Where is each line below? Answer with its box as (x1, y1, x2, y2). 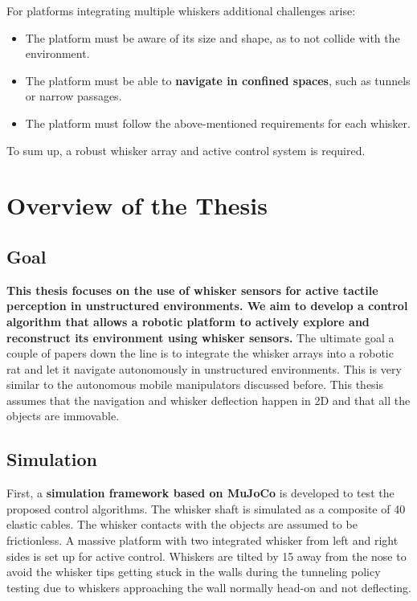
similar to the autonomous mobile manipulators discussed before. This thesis (6, 376, 384, 393)
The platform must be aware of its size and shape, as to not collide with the (25, 29, 400, 46)
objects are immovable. (6, 407, 120, 424)
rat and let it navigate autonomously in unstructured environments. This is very (6, 360, 402, 377)
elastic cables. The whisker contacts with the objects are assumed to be (6, 516, 358, 533)
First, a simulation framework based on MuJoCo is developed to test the (6, 484, 395, 501)
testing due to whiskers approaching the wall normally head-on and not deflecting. (6, 579, 411, 595)
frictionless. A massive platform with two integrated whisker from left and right (6, 532, 399, 549)
